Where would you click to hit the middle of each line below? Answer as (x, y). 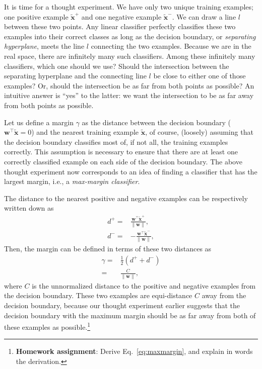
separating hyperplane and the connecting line (75, 76)
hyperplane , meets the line (44, 46)
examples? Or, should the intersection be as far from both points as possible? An (129, 85)
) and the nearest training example (85, 132)
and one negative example (121, 16)
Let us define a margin (39, 122)
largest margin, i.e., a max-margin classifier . (72, 181)
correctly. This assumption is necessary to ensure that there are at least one (121, 152)
